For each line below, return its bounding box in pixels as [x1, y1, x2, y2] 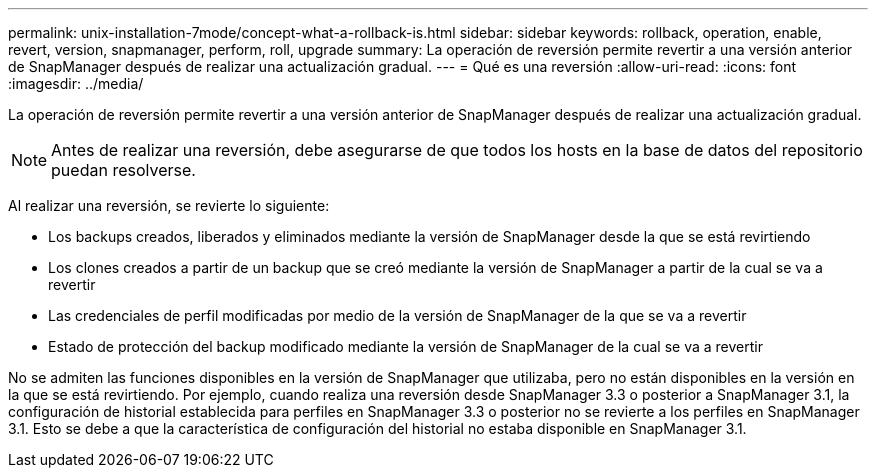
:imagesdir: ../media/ [8, 75, 144, 92]
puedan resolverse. [51, 160, 196, 180]
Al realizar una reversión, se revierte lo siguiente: [8, 197, 330, 214]
